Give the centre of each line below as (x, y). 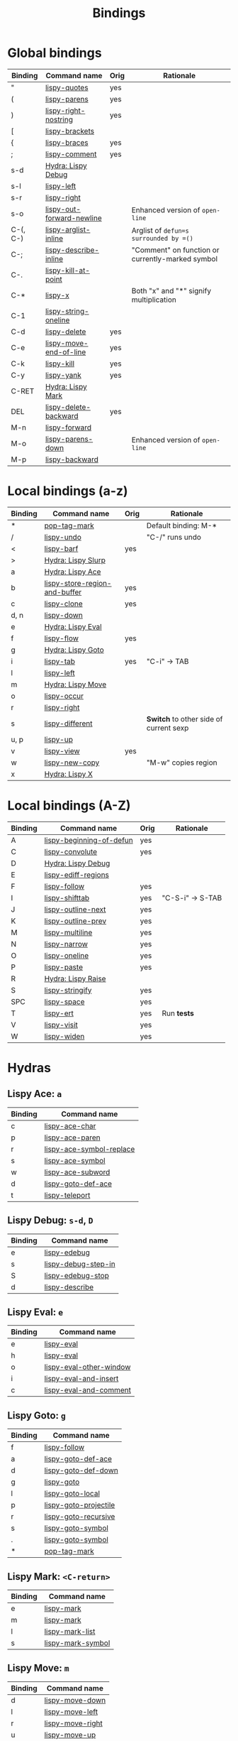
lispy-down (64, 615)
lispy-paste (64, 967)
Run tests (178, 1013)
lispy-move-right (73, 1723)
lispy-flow (62, 638)
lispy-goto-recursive (80, 1517)
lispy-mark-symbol (77, 1643)
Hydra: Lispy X (69, 774)
